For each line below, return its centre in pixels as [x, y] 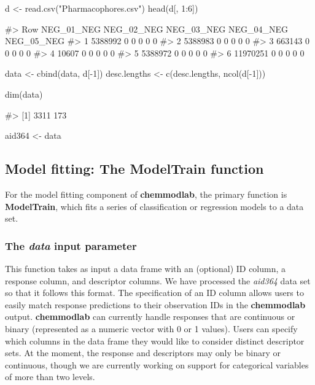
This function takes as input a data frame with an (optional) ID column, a [146, 268]
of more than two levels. [50, 377]
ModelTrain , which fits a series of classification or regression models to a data [154, 206]
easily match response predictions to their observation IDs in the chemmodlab [155, 304]
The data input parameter [71, 245]
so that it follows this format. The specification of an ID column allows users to [154, 293]
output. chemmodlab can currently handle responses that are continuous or [150, 317]
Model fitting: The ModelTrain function [134, 169]
